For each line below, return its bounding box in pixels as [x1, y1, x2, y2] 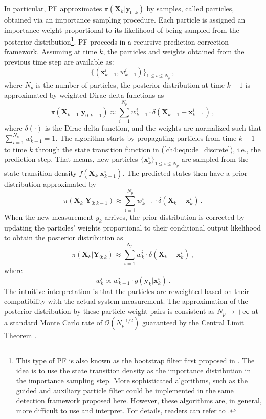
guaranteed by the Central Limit [142, 317, 245, 328]
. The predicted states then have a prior [122, 167, 248, 178]
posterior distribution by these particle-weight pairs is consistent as [4, 306, 215, 317]
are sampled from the [181, 154, 249, 164]
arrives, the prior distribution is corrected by [104, 211, 245, 222]
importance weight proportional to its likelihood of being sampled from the [4, 24, 239, 35]
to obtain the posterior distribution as [4, 232, 123, 243]
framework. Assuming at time [4, 46, 97, 57]
